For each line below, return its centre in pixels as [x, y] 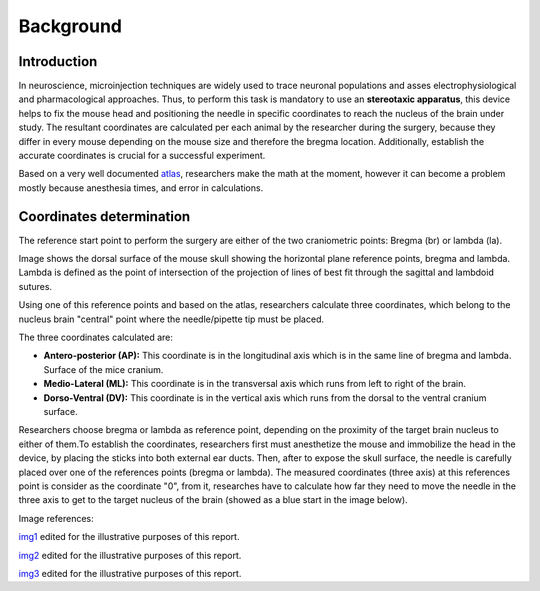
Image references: [56, 518]
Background [70, 26]
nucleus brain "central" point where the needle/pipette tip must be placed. [171, 319]
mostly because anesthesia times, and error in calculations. [141, 187]
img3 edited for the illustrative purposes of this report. [130, 573]
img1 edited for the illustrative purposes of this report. [129, 537]
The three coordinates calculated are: [96, 337]
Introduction [58, 61]
